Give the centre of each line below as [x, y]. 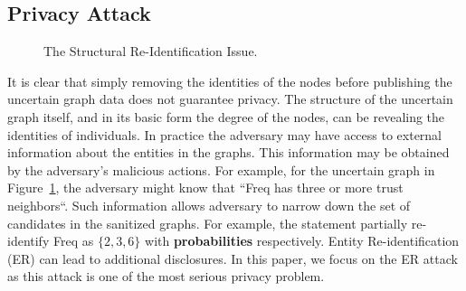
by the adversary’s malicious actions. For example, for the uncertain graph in [221, 169]
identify [29, 241]
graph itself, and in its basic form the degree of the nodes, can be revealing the [226, 116]
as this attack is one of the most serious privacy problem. [166, 276]
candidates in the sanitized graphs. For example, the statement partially [208, 223]
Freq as [73, 241]
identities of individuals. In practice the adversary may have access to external [225, 134]
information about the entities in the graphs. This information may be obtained [228, 152]
